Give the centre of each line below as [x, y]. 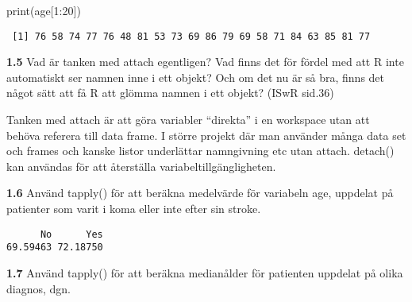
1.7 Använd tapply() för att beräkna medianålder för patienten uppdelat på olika [205, 272]
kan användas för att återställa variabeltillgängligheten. [141, 166]
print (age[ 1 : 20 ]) [44, 10]
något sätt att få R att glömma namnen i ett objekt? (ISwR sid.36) [170, 93]
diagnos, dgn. [39, 288]
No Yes [71, 234]
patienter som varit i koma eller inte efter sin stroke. [134, 208]
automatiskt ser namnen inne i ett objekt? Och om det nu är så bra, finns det [196, 77]
